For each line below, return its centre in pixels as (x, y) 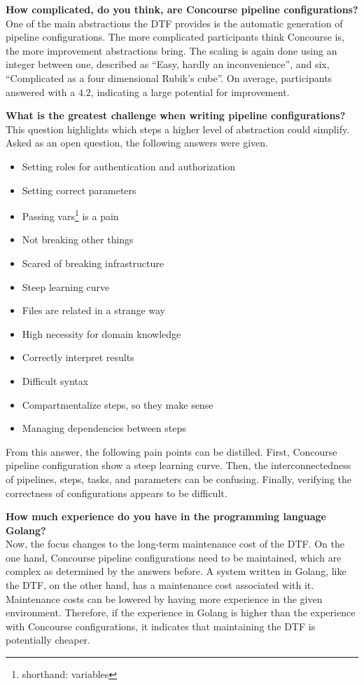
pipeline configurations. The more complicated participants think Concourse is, (175, 37)
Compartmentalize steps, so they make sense (118, 404)
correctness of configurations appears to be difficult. (117, 493)
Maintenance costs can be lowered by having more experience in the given (164, 598)
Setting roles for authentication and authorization (129, 166)
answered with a (41, 91)
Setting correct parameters (79, 190)
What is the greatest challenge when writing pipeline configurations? (176, 115)
